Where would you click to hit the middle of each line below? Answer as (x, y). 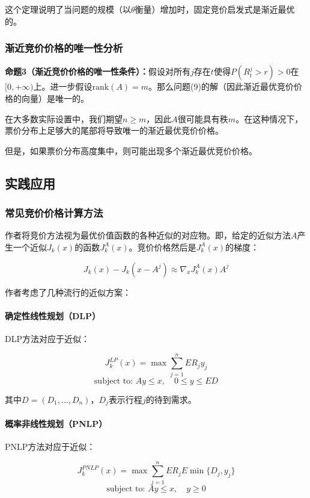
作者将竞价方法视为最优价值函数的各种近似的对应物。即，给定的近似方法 (148, 235)
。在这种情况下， (269, 118)
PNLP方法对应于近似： (50, 446)
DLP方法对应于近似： (47, 338)
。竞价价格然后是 (163, 247)
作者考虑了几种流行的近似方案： (68, 292)
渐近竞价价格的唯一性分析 (64, 48)
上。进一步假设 (63, 86)
